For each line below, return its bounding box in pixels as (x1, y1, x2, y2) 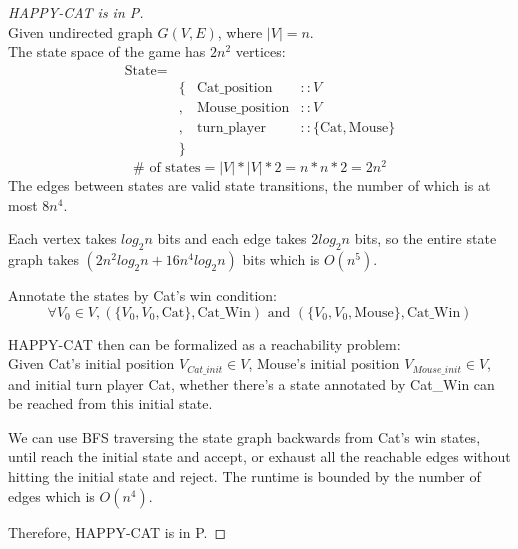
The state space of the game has (8, 41, 206, 62)
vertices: (235, 41, 286, 62)
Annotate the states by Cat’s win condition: (8, 285, 277, 305)
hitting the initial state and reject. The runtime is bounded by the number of (8, 466, 481, 487)
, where (217, 21, 263, 42)
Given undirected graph (8, 21, 153, 42)
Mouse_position (197, 100, 290, 115)
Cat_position (197, 80, 273, 95)
